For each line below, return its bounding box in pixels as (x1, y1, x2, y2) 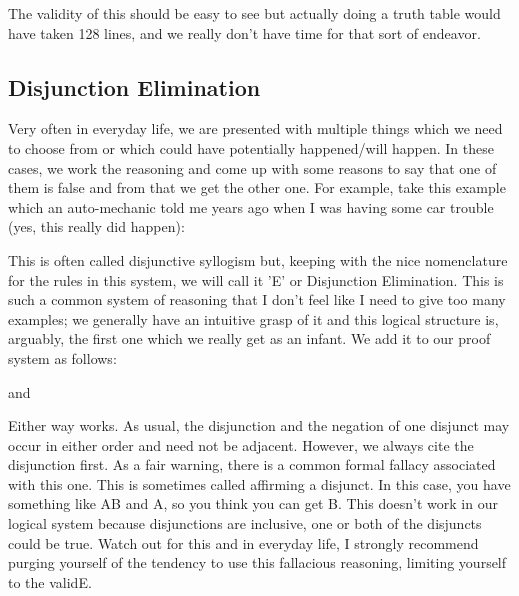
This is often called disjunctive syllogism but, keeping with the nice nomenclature (8, 249, 508, 270)
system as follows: (8, 347, 117, 368)
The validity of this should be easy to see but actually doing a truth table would (8, 3, 501, 23)
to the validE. (8, 571, 92, 592)
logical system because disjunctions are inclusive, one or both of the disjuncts (8, 513, 482, 534)
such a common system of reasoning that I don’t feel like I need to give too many (8, 289, 506, 310)
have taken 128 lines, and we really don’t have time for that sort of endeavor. (8, 22, 481, 43)
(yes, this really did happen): (8, 216, 185, 237)
